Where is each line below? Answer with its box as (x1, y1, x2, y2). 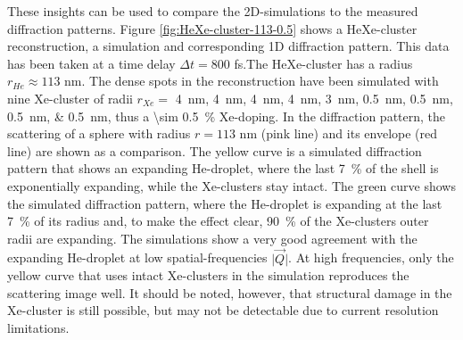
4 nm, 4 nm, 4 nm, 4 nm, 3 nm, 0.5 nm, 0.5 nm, (175, 88, 453, 107)
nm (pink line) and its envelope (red (239, 124, 438, 143)
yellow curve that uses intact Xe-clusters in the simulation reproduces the (7, 266, 409, 285)
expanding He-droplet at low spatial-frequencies (7, 248, 268, 267)
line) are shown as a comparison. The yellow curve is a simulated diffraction (7, 141, 422, 160)
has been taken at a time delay (7, 54, 176, 72)
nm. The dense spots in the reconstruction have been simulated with (64, 71, 439, 90)
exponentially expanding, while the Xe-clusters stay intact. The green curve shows (7, 176, 456, 195)
